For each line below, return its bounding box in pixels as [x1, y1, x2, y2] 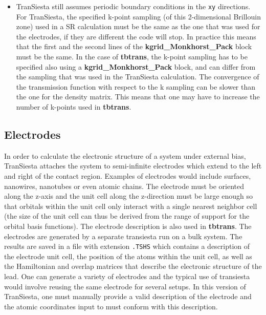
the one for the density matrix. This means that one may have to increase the [16, 91, 260, 102]
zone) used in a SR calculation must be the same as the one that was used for [16, 21, 260, 32]
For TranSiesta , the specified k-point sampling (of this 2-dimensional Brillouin [16, 11, 261, 22]
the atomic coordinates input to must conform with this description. [4, 301, 218, 311]
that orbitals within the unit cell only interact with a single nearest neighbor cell [4, 200, 257, 211]
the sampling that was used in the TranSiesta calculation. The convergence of [16, 71, 259, 82]
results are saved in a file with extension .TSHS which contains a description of [4, 241, 250, 251]
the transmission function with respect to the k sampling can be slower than [16, 81, 256, 92]
